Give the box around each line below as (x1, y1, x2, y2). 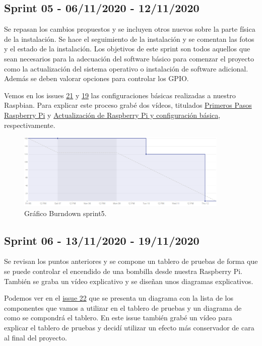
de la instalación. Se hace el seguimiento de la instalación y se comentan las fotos (4, 33, 254, 44)
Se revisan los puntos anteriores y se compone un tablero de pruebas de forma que (4, 256, 258, 266)
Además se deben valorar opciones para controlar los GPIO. (4, 73, 189, 84)
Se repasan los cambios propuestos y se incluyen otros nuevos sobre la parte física (4, 24, 255, 34)
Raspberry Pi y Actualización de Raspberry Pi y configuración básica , (4, 109, 221, 120)
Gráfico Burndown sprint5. (24, 207, 107, 218)
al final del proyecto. (4, 332, 67, 342)
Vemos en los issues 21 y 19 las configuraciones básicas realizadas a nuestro (4, 90, 236, 100)
